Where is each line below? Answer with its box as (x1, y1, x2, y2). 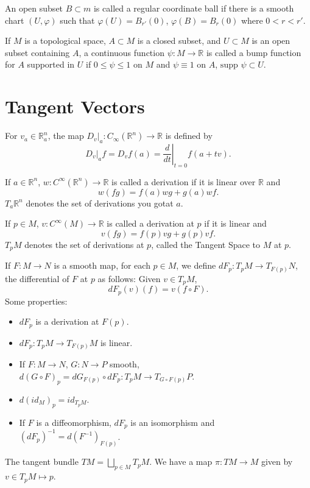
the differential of (5, 272, 69, 285)
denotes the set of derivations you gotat (26, 196, 174, 209)
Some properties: (5, 294, 68, 307)
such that (60, 13, 95, 26)
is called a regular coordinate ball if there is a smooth (93, 2, 294, 14)
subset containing (5, 46, 70, 58)
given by (261, 455, 293, 468)
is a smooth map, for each (54, 259, 150, 272)
